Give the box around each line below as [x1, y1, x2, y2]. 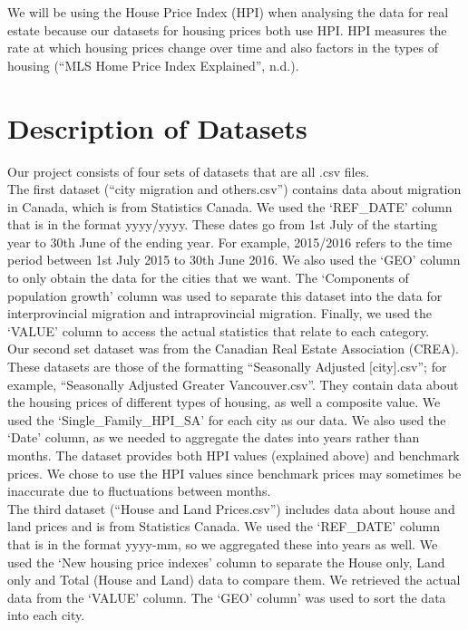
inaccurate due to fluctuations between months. [7, 481, 271, 500]
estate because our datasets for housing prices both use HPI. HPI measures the [7, 20, 447, 39]
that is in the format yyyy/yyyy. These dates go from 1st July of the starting [7, 215, 437, 234]
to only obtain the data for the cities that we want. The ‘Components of [7, 268, 409, 287]
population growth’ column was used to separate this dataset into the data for [7, 286, 443, 305]
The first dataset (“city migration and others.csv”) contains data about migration [7, 179, 462, 199]
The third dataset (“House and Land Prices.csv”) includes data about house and [7, 499, 455, 518]
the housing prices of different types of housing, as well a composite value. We [7, 393, 441, 412]
